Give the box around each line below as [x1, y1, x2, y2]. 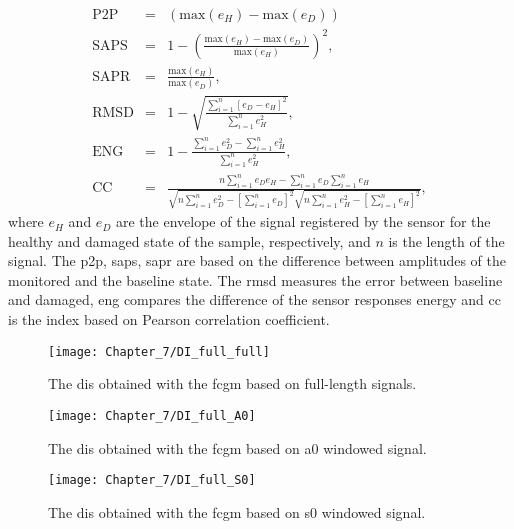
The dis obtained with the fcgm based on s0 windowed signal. [48, 501, 426, 522]
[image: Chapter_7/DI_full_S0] [48, 473, 256, 488]
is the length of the [388, 230, 505, 251]
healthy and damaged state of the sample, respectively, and [8, 230, 371, 251]
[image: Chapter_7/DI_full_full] [48, 344, 270, 359]
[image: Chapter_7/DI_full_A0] [48, 408, 256, 423]
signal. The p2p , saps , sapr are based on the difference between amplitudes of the [8, 250, 506, 271]
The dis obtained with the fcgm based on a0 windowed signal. [48, 437, 427, 458]
